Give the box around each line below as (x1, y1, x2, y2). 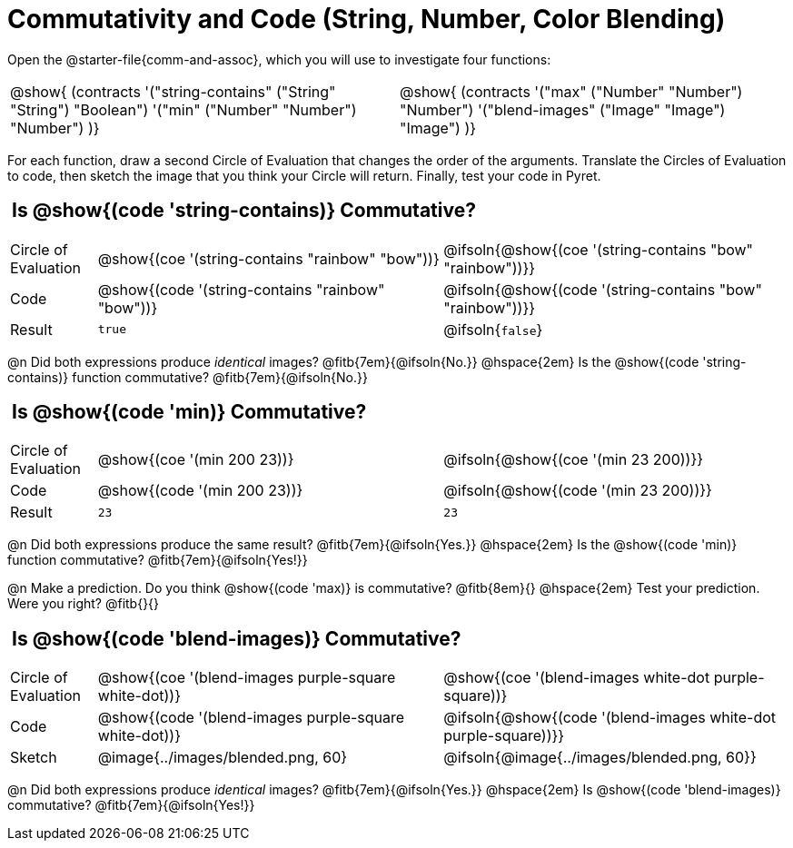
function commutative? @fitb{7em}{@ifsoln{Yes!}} (7, 552, 308, 568)
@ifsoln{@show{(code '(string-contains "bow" (443, 280, 762, 299)
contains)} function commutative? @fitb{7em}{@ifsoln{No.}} (7, 369, 368, 385)
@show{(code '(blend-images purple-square (97, 708, 405, 727)
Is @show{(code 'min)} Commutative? (12, 400, 367, 424)
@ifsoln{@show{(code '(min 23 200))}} (443, 481, 712, 500)
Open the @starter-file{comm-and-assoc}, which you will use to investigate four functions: (7, 51, 551, 67)
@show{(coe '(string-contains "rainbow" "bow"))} (97, 249, 440, 268)
